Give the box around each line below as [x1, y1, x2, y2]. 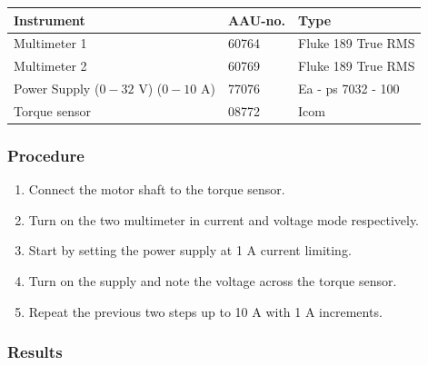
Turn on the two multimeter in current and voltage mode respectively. [28, 210, 420, 229]
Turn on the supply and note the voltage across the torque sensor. [28, 271, 397, 290]
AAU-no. [227, 10, 286, 29]
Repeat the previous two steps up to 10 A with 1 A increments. [28, 302, 383, 321]
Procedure [7, 143, 85, 166]
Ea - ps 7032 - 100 [298, 79, 400, 98]
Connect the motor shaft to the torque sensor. [28, 180, 285, 199]
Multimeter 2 [14, 56, 87, 75]
